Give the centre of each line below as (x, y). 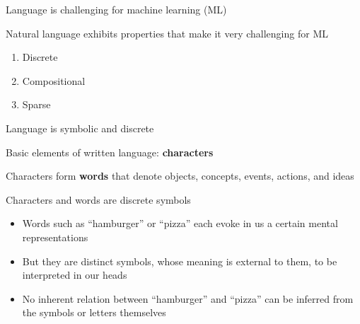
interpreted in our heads (75, 275)
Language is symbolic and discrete (80, 128)
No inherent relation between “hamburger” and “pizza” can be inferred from (188, 298)
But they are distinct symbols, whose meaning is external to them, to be (180, 261)
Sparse (36, 104)
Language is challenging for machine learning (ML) (116, 9)
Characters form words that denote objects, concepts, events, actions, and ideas (180, 176)
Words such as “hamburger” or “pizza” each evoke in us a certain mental (180, 223)
